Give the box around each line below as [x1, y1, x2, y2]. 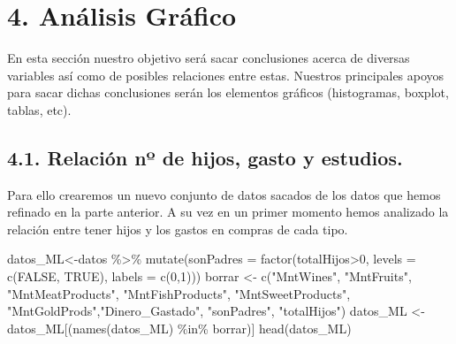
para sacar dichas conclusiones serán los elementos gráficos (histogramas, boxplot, [7, 83, 449, 102]
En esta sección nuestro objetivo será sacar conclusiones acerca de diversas [7, 49, 410, 67]
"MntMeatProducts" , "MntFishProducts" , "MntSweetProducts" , [7, 284, 351, 302]
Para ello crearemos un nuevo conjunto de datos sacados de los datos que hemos [7, 185, 441, 203]
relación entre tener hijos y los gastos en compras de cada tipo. [7, 219, 348, 238]
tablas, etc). [7, 100, 72, 118]
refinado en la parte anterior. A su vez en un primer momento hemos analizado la [7, 203, 449, 221]
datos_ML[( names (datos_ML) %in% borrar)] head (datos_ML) [7, 318, 352, 337]
